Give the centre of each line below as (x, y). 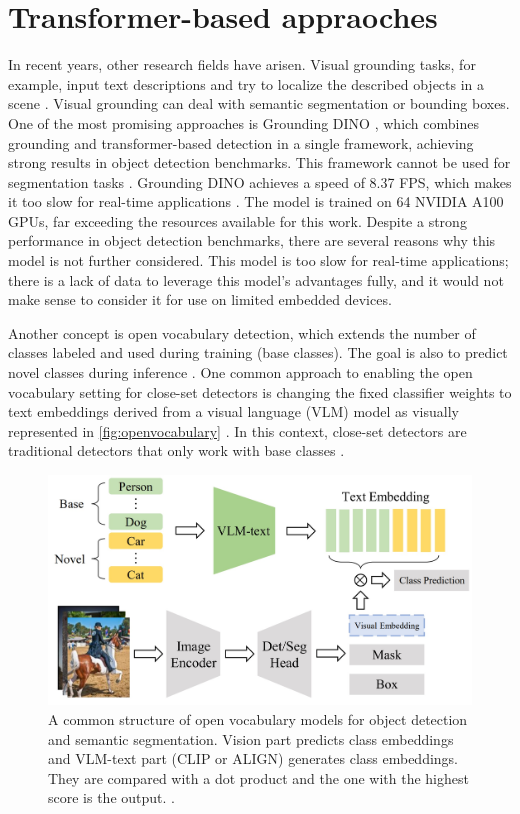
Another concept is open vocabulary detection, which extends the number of (242, 332)
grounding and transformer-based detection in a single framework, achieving (241, 142)
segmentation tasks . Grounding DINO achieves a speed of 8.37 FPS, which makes (260, 181)
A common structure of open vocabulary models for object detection (258, 719)
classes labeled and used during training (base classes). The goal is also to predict (258, 352)
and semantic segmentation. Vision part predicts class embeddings (251, 738)
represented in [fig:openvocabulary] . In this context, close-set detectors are (237, 430)
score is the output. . (111, 797)
